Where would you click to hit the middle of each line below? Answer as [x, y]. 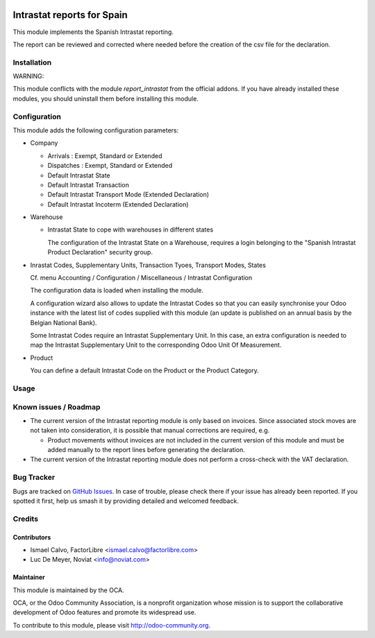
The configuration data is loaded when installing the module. [117, 291]
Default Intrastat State [79, 175]
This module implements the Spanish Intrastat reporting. [93, 32]
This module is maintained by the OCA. [68, 590]
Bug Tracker [34, 477]
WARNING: [28, 76]
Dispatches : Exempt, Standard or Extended [110, 166]
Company [44, 143]
